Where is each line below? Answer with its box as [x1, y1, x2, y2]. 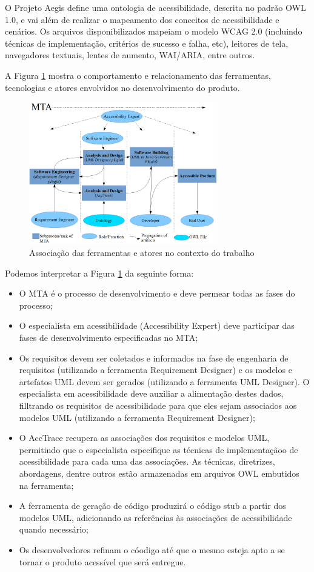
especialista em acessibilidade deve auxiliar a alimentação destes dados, [19, 387, 284, 400]
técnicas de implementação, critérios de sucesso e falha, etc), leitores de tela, [5, 36, 289, 49]
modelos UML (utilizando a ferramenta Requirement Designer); [19, 411, 255, 423]
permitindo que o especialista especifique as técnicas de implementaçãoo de [19, 443, 298, 456]
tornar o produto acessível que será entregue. [19, 555, 186, 568]
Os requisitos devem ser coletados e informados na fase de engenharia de [19, 351, 289, 364]
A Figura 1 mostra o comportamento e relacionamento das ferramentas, [5, 69, 271, 81]
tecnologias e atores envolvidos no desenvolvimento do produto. [5, 81, 240, 93]
